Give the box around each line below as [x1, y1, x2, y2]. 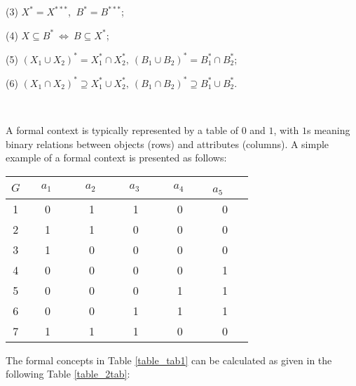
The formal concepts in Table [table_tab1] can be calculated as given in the [6, 352, 332, 367]
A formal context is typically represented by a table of [6, 122, 238, 137]
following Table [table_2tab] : [6, 366, 130, 381]
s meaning [307, 122, 350, 137]
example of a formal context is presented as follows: [6, 150, 227, 165]
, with [273, 122, 299, 137]
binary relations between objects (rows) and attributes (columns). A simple [6, 136, 329, 151]
